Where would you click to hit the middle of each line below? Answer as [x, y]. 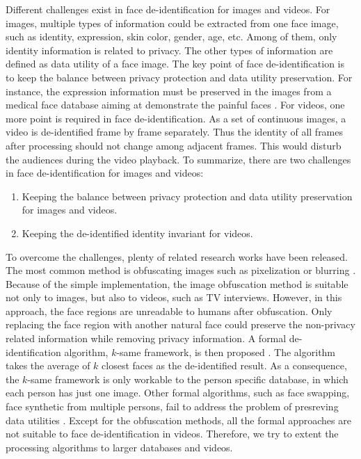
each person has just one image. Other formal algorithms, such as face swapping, [178, 393]
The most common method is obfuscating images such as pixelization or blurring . [181, 270]
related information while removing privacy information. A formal [146, 338]
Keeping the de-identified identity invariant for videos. [137, 233]
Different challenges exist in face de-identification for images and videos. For [168, 9]
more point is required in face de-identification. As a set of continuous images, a [176, 118]
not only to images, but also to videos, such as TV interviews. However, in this [174, 297]
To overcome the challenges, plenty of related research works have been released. [177, 256]
